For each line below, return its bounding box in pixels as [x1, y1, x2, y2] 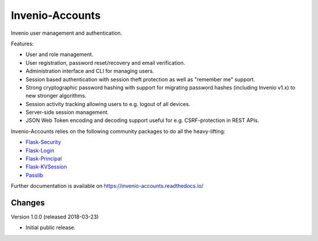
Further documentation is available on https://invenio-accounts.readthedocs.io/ [11, 183, 204, 190]
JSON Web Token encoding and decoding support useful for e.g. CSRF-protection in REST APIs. [25, 117, 259, 124]
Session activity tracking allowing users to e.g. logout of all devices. [25, 100, 191, 107]
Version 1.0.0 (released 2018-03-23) [11, 213, 99, 220]
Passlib [25, 171, 44, 179]
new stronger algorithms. [25, 92, 87, 100]
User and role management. [25, 51, 94, 58]
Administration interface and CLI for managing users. [25, 68, 154, 75]
